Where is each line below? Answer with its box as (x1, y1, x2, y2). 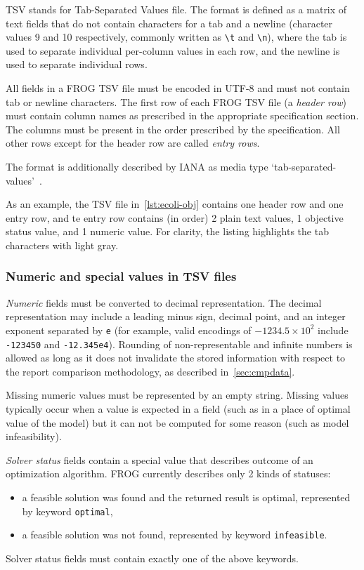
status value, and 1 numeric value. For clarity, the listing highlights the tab (6, 224, 329, 239)
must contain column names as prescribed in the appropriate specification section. (6, 108, 359, 123)
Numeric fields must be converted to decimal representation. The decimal (6, 295, 322, 310)
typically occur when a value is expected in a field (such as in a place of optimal (6, 402, 351, 416)
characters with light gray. (6, 237, 119, 252)
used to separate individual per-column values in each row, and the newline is (6, 43, 340, 58)
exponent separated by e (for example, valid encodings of (6, 322, 252, 337)
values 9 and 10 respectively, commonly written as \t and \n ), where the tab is (6, 29, 347, 44)
